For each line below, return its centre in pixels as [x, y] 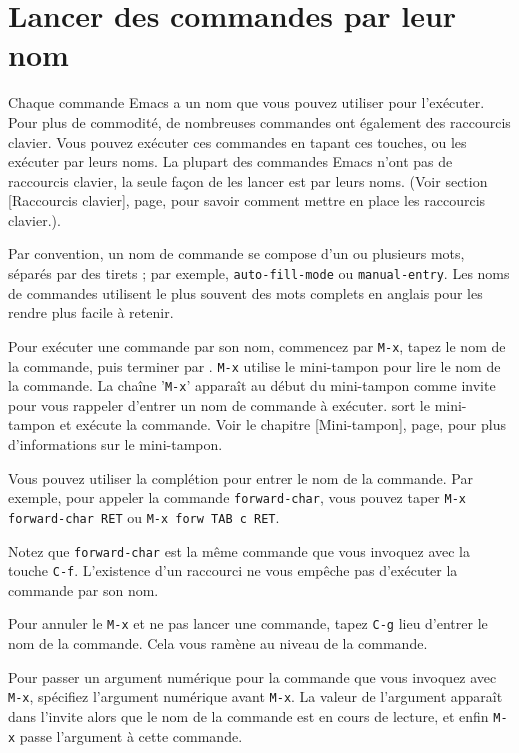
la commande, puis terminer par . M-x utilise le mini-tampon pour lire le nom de [254, 365]
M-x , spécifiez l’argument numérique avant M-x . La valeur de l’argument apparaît [255, 696]
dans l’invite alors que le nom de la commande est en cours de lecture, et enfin [248, 715]
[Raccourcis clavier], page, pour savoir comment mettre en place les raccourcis [247, 200]
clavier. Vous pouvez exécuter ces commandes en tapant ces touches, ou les [237, 141]
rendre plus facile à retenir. [91, 312]
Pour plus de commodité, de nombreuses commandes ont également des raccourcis [259, 121]
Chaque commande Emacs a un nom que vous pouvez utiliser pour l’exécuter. [246, 102]
